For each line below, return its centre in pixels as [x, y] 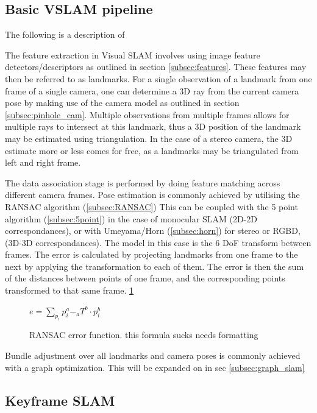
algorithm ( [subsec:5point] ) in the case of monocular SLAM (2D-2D [131, 218]
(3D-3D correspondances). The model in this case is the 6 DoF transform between [158, 242]
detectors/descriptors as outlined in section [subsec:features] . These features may [156, 67]
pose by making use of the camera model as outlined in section [122, 103]
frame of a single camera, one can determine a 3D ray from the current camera [152, 90]
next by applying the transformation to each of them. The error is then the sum [155, 266]
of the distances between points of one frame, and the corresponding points [145, 278]
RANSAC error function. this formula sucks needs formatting [144, 335]
